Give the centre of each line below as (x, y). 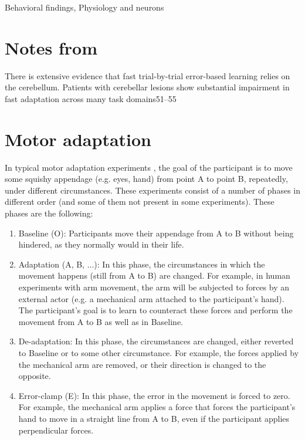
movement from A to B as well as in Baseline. (101, 321)
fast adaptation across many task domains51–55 (91, 98)
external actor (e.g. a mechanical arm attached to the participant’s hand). (151, 298)
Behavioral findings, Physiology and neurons (84, 7)
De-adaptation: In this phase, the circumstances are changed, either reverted (156, 341)
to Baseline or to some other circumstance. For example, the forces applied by (159, 352)
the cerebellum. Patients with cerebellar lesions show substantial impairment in (147, 87)
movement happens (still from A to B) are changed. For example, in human (154, 275)
